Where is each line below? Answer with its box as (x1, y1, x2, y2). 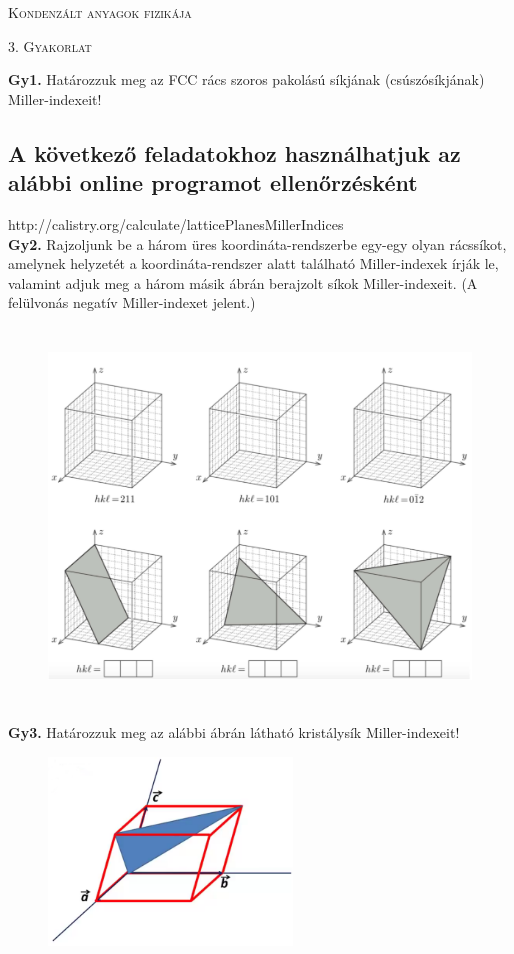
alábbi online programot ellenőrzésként (8, 167, 418, 198)
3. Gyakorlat (8, 35, 92, 56)
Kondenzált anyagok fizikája (8, 2, 192, 22)
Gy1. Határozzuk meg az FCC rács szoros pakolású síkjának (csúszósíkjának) (8, 69, 485, 90)
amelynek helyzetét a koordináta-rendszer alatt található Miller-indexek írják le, (8, 253, 499, 274)
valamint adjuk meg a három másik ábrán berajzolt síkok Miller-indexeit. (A (8, 272, 478, 293)
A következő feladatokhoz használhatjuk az (8, 137, 461, 168)
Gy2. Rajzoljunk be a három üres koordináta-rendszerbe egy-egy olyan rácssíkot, (8, 233, 507, 254)
